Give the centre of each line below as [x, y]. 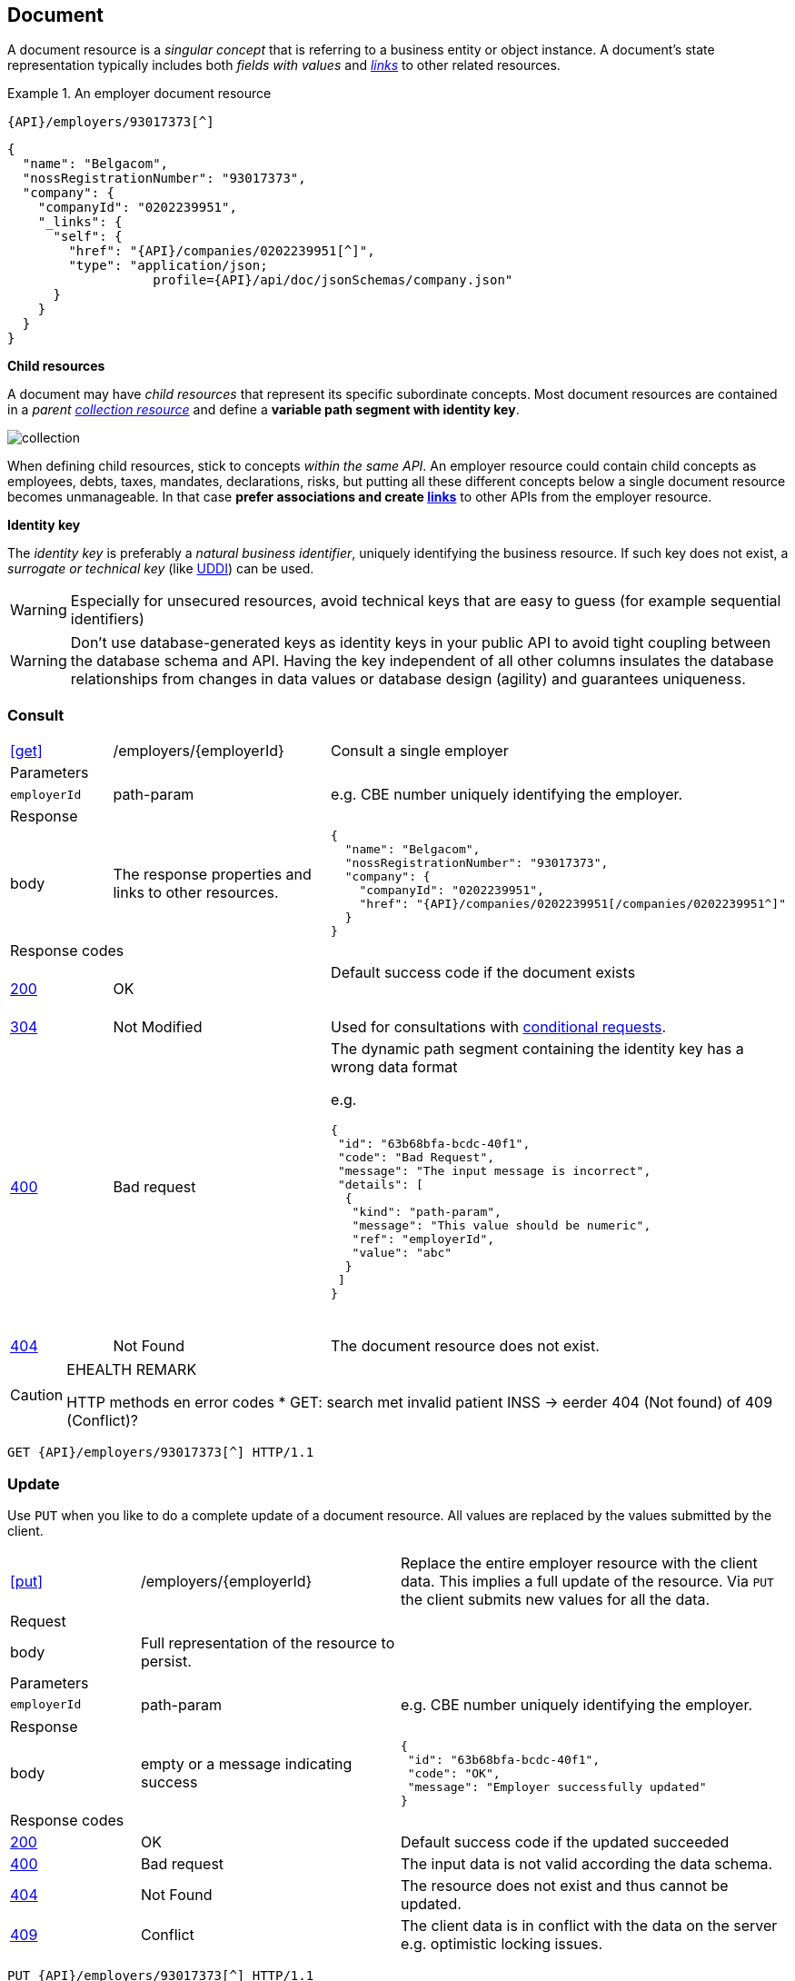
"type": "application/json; [168, 266]
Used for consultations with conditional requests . [499, 1027]
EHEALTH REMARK [132, 1370]
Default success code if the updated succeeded [565, 1842]
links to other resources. [196, 893]
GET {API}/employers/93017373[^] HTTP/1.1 [161, 1453]
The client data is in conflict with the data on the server [589, 1925]
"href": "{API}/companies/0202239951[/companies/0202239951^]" [572, 904]
